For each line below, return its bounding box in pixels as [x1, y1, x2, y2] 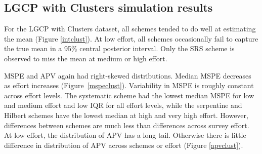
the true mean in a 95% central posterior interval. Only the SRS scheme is [4, 43, 235, 54]
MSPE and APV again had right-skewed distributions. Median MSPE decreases [4, 70, 251, 81]
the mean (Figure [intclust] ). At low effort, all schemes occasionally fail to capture [4, 33, 258, 44]
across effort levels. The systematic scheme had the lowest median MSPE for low [4, 90, 254, 100]
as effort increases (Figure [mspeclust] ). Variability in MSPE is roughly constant [4, 80, 254, 91]
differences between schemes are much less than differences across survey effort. [4, 120, 249, 130]
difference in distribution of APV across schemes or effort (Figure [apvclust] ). [4, 139, 243, 150]
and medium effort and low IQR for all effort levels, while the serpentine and [4, 100, 242, 110]
